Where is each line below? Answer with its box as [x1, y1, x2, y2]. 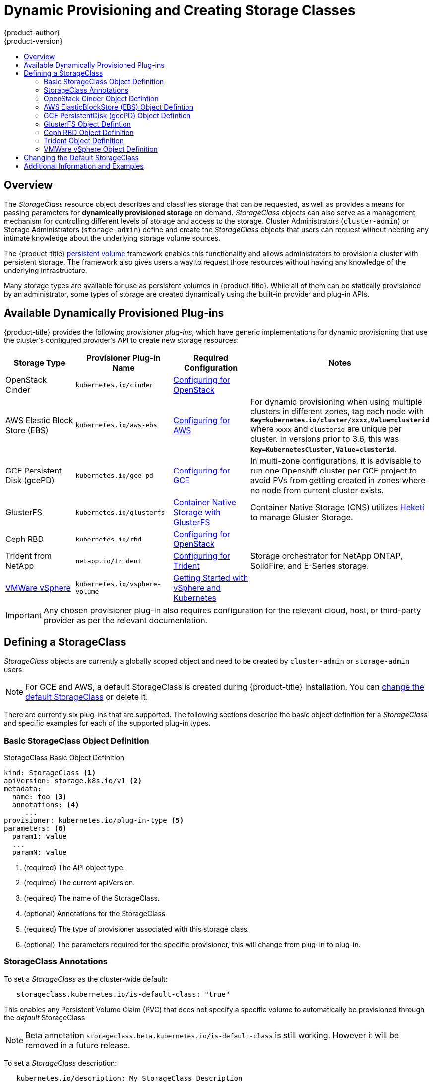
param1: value [12, 832, 67, 841]
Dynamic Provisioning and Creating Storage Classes [4, 2, 356, 19]
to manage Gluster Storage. [250, 512, 353, 523]
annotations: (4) [12, 801, 79, 809]
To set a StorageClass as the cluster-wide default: [4, 974, 168, 983]
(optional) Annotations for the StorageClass [24, 909, 166, 918]
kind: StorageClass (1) [4, 769, 96, 777]
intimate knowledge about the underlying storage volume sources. [4, 233, 221, 242]
